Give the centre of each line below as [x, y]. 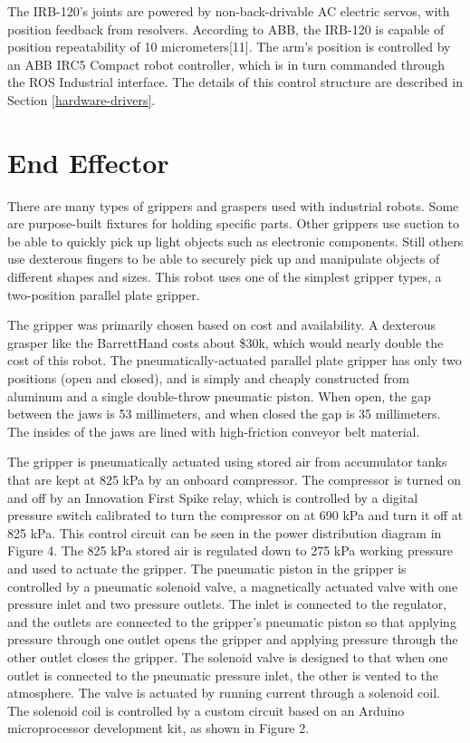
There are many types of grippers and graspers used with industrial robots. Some [233, 205]
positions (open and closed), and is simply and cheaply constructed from [208, 378]
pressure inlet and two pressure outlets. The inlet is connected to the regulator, [227, 604]
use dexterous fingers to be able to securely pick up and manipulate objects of [224, 259]
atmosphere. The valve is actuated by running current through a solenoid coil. [224, 693]
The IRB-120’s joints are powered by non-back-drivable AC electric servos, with [229, 11]
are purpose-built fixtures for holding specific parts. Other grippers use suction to [234, 223]
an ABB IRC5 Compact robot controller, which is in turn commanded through [226, 64]
